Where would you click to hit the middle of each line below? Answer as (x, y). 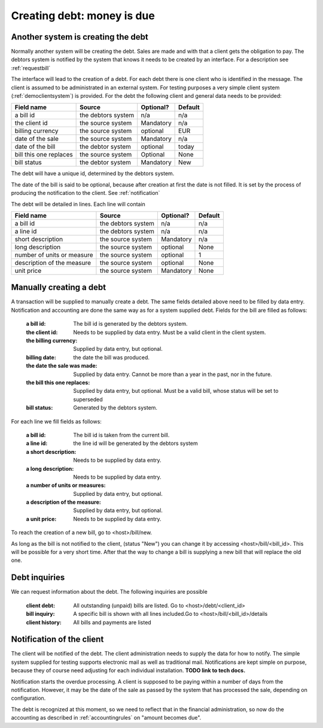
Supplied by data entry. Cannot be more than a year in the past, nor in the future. (173, 374)
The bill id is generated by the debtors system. (130, 324)
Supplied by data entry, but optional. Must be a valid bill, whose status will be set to (176, 391)
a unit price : (41, 519)
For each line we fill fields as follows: (56, 421)
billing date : (41, 357)
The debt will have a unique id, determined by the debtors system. (93, 173)
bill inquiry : (40, 614)
